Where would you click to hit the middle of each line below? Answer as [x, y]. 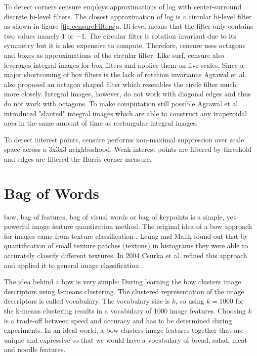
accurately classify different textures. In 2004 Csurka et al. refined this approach [126, 255]
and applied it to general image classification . [74, 265]
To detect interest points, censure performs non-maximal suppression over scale [124, 139]
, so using [190, 301]
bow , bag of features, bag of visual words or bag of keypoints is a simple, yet [120, 216]
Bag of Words [52, 193]
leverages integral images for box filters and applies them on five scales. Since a [124, 65]
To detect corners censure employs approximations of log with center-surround [123, 6]
